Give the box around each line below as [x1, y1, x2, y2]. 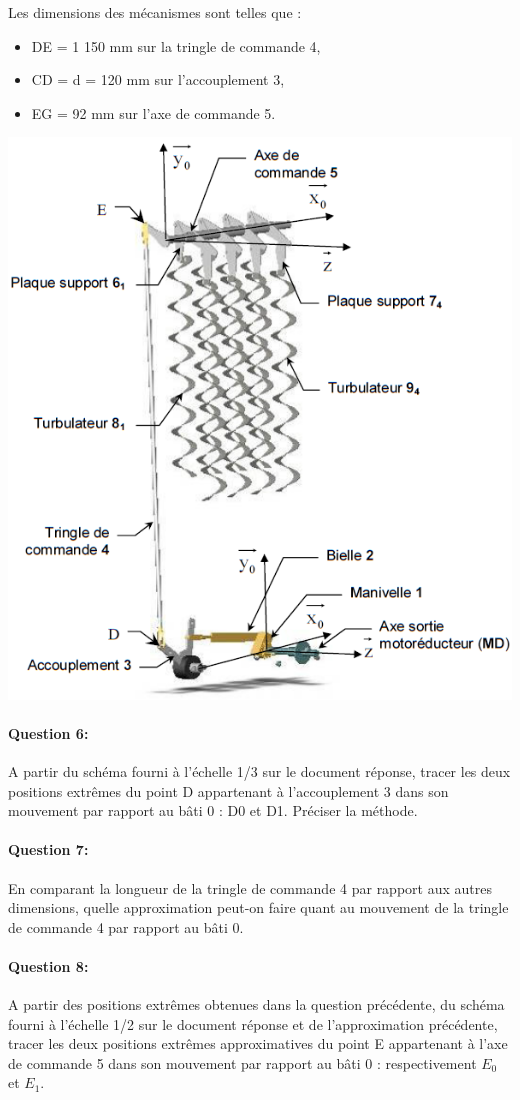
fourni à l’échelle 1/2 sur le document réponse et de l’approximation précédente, [8, 1013, 498, 1034]
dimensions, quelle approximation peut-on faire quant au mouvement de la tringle [8, 897, 509, 918]
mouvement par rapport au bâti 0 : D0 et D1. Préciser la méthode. [8, 800, 418, 821]
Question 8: [8, 955, 89, 976]
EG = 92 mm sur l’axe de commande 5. [31, 102, 276, 123]
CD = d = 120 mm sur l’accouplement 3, [31, 69, 285, 90]
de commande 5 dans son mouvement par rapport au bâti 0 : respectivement [8, 1052, 477, 1073]
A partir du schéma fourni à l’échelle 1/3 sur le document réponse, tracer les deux [8, 760, 511, 781]
